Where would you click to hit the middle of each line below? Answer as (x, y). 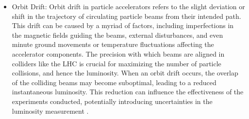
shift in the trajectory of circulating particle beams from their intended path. (126, 16)
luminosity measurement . (50, 111)
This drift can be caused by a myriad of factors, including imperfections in (123, 25)
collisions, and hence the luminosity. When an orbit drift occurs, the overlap (125, 73)
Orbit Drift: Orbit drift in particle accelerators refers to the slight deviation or (128, 6)
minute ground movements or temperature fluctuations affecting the (113, 44)
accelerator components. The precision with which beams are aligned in (118, 53)
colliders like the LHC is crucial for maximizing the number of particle (116, 63)
